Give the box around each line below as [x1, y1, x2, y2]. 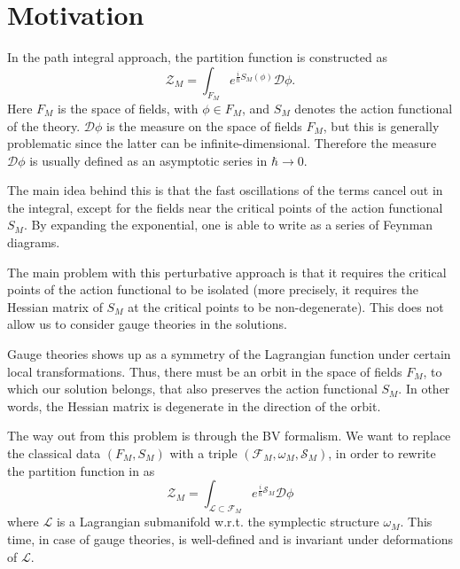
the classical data [7, 444, 101, 463]
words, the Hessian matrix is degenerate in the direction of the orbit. [7, 396, 381, 415]
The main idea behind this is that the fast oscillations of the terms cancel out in [7, 181, 443, 199]
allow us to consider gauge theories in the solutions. [7, 315, 287, 333]
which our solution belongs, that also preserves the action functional [7, 379, 378, 398]
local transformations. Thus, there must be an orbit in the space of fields [7, 362, 402, 380]
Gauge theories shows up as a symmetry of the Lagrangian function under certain [7, 345, 451, 363]
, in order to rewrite [328, 444, 436, 463]
